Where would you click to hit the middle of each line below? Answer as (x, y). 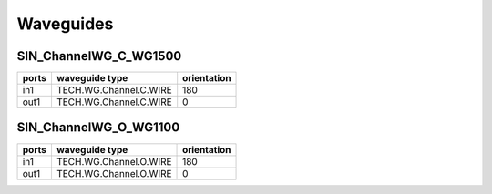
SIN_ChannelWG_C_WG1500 (99, 56)
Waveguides (65, 24)
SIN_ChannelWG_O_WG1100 (98, 128)
